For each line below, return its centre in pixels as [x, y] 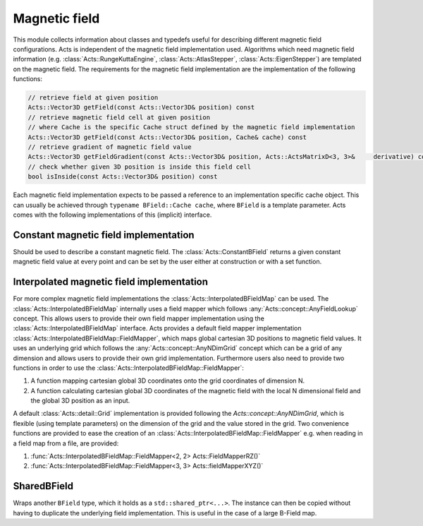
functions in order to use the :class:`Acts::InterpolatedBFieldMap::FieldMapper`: [129, 368]
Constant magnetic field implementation [104, 235]
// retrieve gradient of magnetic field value [110, 147]
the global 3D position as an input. [80, 401]
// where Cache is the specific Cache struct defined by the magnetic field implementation [191, 127]
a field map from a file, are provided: [66, 443]
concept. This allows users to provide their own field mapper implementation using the [139, 318]
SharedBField [43, 486]
